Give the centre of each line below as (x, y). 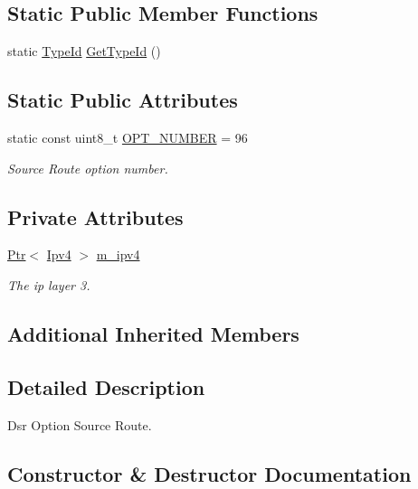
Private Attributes (95, 216)
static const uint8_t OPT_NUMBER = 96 (128, 137)
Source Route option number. (88, 168)
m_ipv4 (118, 254)
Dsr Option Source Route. (80, 424)
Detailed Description (106, 386)
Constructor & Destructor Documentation (209, 473)
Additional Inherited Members (153, 333)
